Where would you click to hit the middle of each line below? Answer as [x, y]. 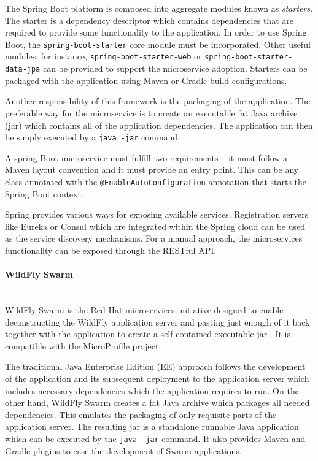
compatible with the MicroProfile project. [83, 345]
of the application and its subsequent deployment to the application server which [157, 378]
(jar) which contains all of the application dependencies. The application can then [159, 125]
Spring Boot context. [44, 193]
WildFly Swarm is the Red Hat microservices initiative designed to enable [144, 309]
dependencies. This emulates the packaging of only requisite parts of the [141, 414]
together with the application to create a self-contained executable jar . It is [148, 334]
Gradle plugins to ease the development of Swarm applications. [123, 450]
